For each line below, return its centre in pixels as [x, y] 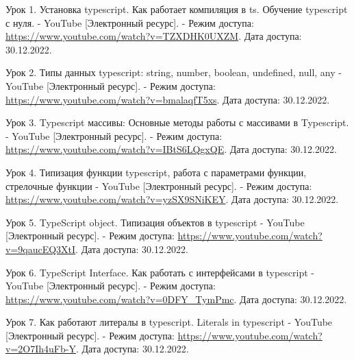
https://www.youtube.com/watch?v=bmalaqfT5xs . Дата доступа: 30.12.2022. [168, 99]
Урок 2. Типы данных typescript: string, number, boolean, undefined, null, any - [174, 72]
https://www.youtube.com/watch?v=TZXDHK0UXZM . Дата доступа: [154, 36]
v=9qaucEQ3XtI [41, 249]
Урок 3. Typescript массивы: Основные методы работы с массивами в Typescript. [177, 122]
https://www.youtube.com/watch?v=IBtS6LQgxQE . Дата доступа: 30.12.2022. [171, 149]
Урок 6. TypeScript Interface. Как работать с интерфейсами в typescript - [160, 272]
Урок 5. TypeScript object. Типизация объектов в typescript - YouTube [155, 222]
